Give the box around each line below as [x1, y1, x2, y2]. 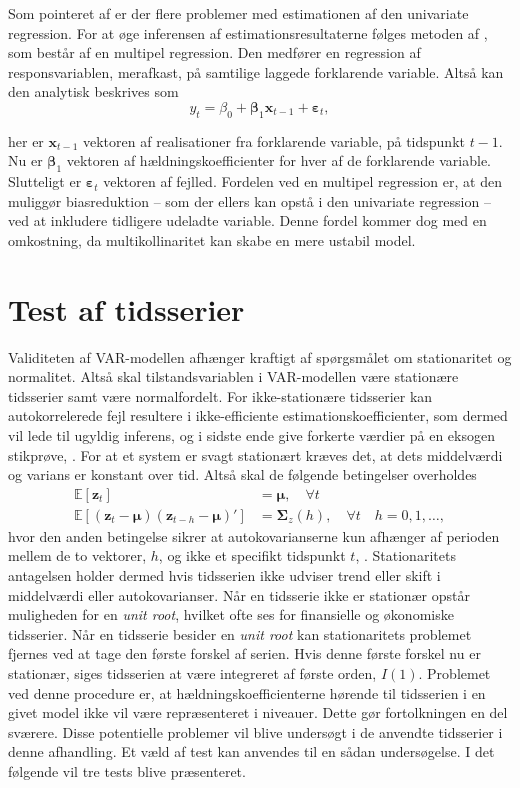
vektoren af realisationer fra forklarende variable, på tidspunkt [82, 130, 465, 151]
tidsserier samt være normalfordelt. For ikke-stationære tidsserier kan [8, 385, 433, 406]
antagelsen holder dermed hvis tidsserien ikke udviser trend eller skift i [8, 565, 441, 586]
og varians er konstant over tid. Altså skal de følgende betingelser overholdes [8, 464, 477, 485]
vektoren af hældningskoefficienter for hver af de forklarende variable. [66, 150, 491, 171]
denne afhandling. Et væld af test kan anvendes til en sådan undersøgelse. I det [8, 741, 495, 762]
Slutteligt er [8, 171, 82, 192]
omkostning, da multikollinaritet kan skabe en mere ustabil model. [8, 229, 416, 250]
